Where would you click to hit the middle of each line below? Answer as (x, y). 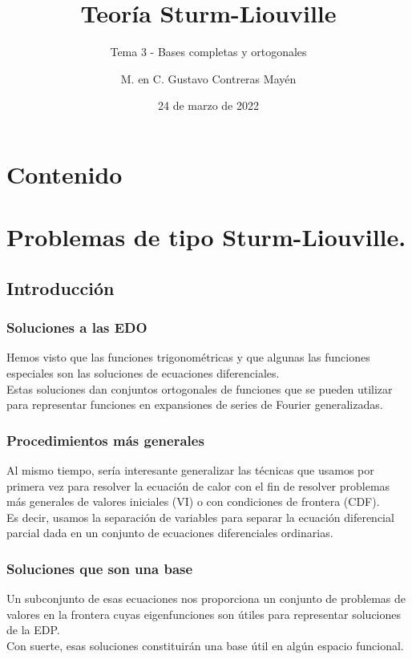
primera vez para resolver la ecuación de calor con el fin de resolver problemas (198, 485)
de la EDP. (33, 630)
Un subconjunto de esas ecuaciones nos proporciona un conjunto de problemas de (206, 598)
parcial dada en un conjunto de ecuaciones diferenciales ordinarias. (170, 533)
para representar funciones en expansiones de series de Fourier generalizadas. (195, 404)
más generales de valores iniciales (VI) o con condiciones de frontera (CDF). (193, 501)
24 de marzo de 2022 (208, 105)
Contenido (65, 174)
